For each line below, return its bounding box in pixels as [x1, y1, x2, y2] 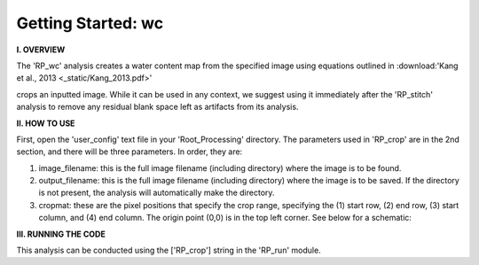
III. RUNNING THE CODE [16, 229, 106, 239]
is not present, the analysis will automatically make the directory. [38, 187, 275, 199]
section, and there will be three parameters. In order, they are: [16, 146, 243, 157]
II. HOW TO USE [16, 118, 75, 129]
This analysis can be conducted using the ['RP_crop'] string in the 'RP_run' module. [16, 245, 321, 256]
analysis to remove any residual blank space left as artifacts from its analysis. [16, 102, 299, 113]
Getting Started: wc [16, 13, 164, 33]
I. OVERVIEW [16, 44, 66, 55]
